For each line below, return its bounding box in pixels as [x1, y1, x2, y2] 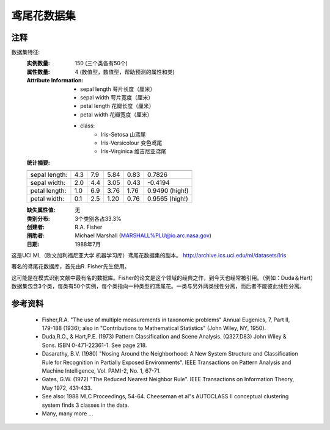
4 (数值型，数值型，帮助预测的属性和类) [75, 68, 175, 76]
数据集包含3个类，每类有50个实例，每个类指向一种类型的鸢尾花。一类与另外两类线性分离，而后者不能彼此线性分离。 [11, 282, 305, 290]
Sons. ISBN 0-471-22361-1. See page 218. [42, 342, 147, 349]
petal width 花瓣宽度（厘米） [80, 110, 153, 118]
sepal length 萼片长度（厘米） [80, 85, 156, 93]
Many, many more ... [42, 409, 94, 417]
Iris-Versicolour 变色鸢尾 [101, 139, 163, 146]
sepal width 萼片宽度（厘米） [80, 94, 154, 101]
